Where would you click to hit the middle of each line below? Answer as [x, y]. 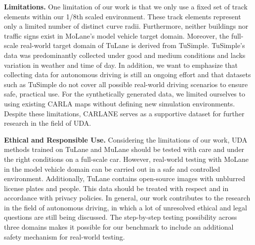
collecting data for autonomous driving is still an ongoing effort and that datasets [127, 74]
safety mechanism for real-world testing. [64, 236]
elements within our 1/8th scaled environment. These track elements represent [123, 16]
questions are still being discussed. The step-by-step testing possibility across [121, 217]
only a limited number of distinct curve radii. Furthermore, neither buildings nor [126, 26]
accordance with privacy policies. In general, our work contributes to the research [127, 198]
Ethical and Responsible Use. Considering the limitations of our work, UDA [126, 139]
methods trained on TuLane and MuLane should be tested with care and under [124, 149]
